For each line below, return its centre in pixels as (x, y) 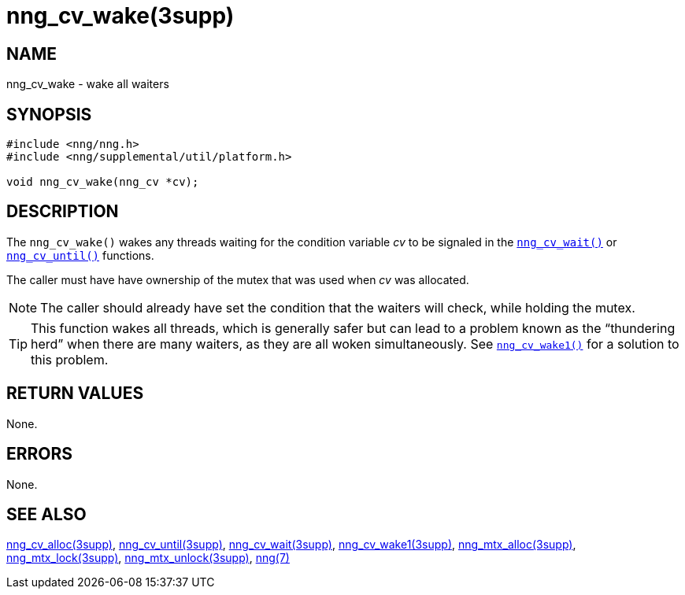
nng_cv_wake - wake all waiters (88, 84)
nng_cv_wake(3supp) (120, 16)
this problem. (70, 359)
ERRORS (40, 454)
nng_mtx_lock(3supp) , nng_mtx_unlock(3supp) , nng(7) (148, 558)
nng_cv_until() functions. (80, 255)
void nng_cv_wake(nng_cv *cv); (103, 182)
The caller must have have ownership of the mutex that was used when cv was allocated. (238, 279)
